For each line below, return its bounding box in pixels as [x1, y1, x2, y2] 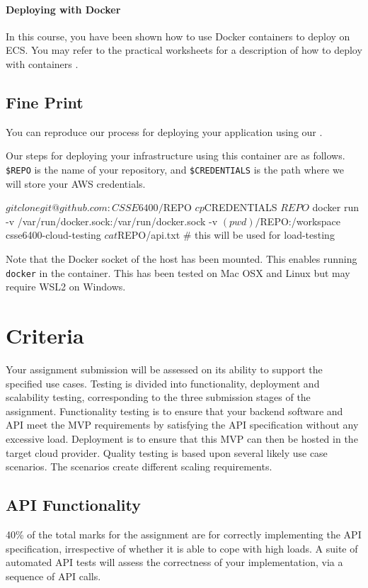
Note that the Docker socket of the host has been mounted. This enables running [6, 251, 357, 266]
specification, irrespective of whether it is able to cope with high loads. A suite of [6, 541, 358, 555]
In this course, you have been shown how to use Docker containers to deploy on [6, 28, 350, 43]
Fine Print [6, 91, 84, 113]
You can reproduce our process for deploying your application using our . [6, 124, 323, 139]
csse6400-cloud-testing [6, 227, 101, 242]
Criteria [6, 321, 84, 350]
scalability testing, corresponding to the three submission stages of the [6, 390, 311, 405]
